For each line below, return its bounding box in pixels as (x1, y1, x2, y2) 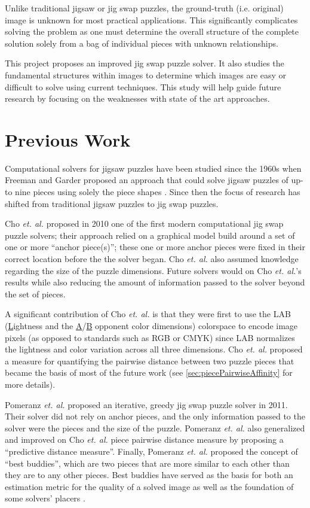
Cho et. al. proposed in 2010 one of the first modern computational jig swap (5, 217, 284, 230)
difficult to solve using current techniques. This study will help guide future (5, 80, 281, 93)
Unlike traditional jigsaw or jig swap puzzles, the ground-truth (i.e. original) (5, 2, 284, 14)
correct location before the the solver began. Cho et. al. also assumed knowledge (5, 253, 299, 265)
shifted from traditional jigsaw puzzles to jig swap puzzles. (5, 197, 219, 209)
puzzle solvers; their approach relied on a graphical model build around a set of (5, 229, 295, 241)
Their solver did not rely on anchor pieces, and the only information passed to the (5, 410, 305, 422)
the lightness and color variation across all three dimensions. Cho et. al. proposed (5, 343, 303, 355)
